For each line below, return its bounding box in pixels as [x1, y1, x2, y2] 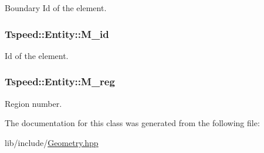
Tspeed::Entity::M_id [5, 26, 109, 41]
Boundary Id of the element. [5, 2, 107, 13]
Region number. [5, 97, 62, 109]
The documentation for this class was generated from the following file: [5, 117, 260, 129]
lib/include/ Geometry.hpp [5, 136, 99, 148]
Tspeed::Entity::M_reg [5, 74, 115, 89]
